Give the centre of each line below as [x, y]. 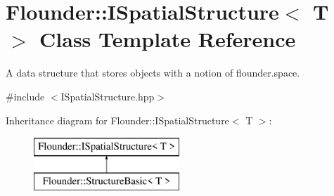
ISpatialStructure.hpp [108, 96]
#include [25, 96]
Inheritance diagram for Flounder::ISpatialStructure [117, 120]
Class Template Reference [168, 39]
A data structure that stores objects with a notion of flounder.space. [153, 73]
